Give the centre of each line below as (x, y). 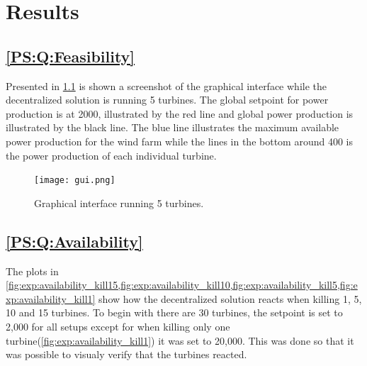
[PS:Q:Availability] (74, 241)
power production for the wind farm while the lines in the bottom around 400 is (179, 141)
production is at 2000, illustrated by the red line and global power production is (180, 113)
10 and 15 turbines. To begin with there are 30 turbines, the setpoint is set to (174, 312)
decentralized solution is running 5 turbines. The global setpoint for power (167, 100)
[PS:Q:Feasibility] (70, 56)
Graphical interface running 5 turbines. (119, 203)
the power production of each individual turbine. (111, 155)
